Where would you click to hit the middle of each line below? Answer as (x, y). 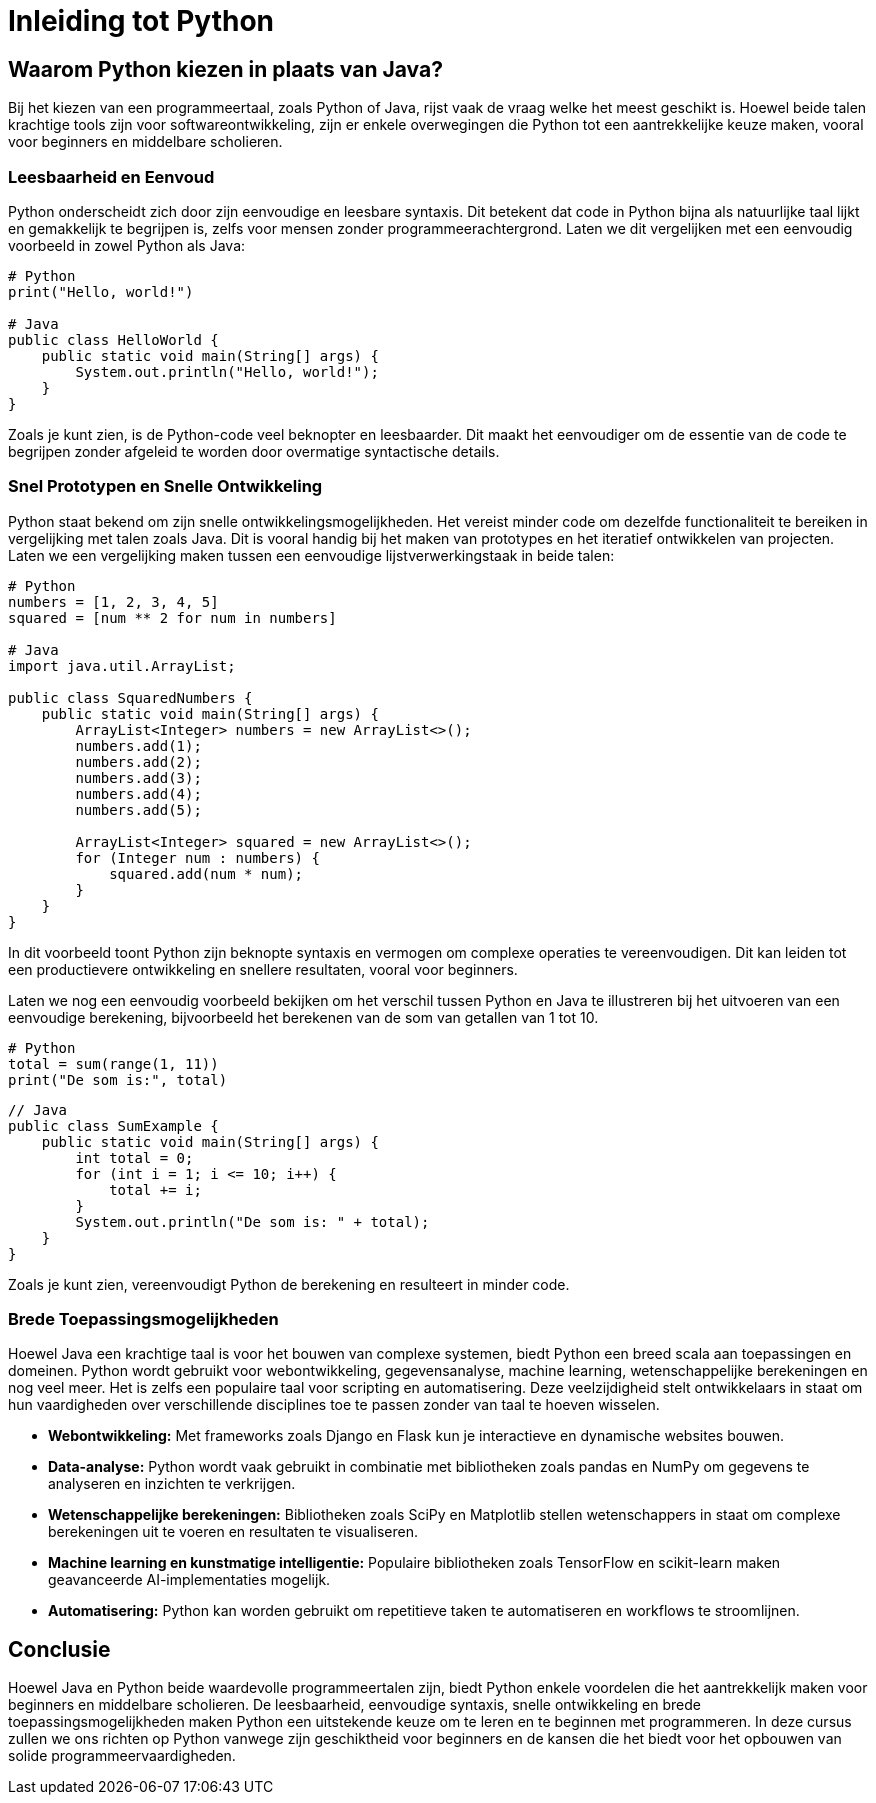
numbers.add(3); (138, 777)
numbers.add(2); (138, 761)
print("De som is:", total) (118, 1079)
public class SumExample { (113, 1125)
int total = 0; (134, 1157)
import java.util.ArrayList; (122, 665)
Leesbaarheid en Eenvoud (111, 176)
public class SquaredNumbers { (130, 697)
